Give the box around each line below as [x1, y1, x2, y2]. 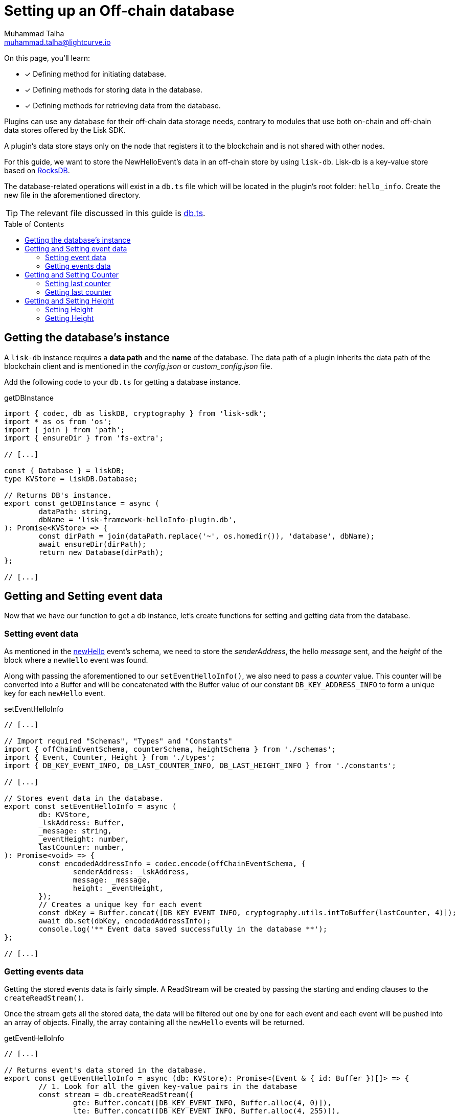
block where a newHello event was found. [4, 656, 148, 665]
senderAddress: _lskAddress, [73, 868, 190, 876]
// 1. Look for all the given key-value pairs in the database [38, 1082, 297, 1090]
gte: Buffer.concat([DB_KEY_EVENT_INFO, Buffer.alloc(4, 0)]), [73, 1098, 332, 1107]
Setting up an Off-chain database [4, 2, 235, 19]
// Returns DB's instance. [4, 491, 112, 499]
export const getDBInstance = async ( [4, 499, 159, 507]
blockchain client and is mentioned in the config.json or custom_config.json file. [4, 361, 272, 370]
